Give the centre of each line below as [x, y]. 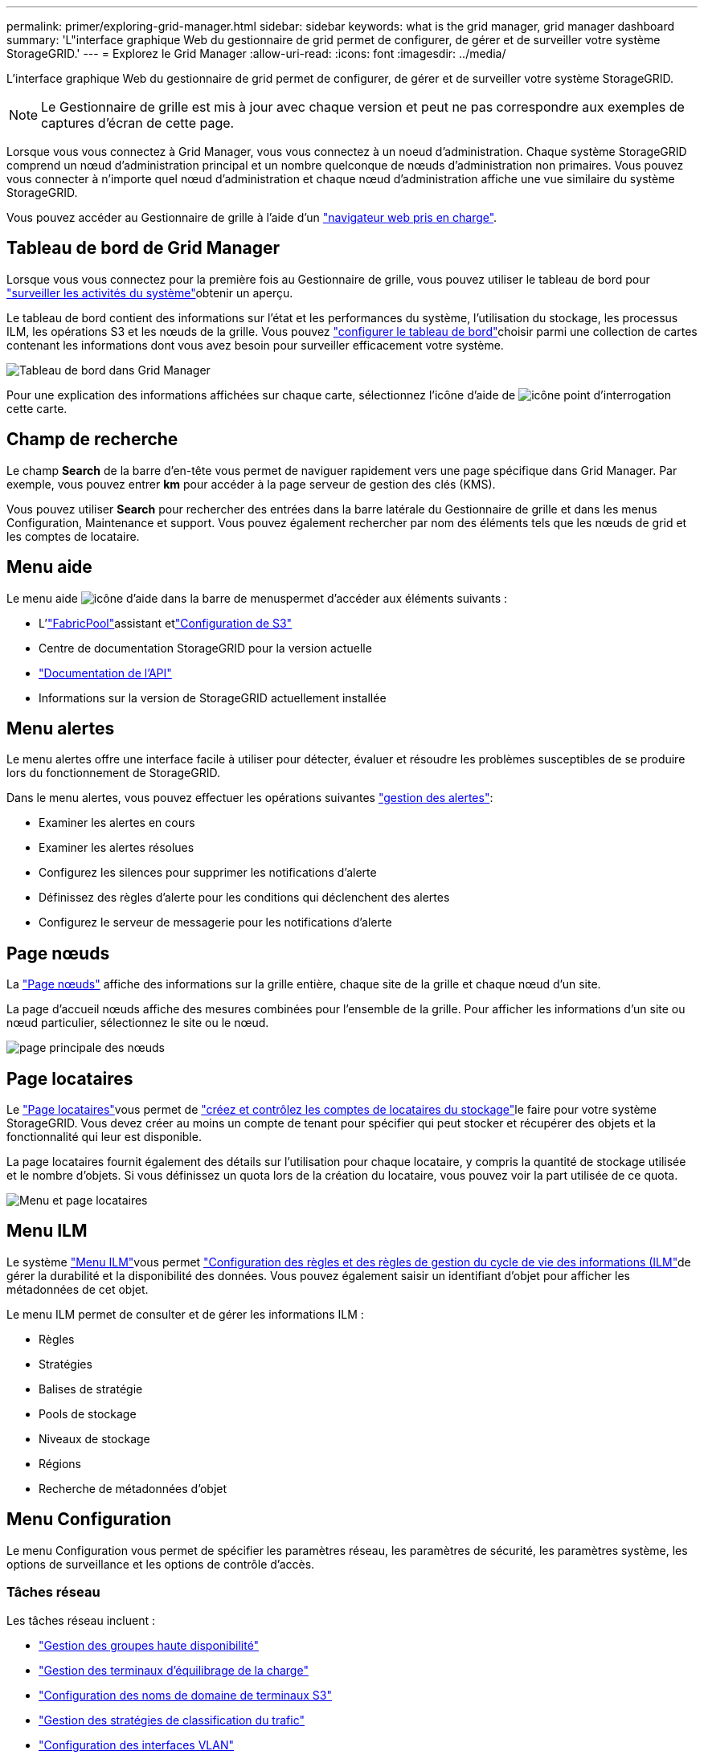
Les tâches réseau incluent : [81, 1620]
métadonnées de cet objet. [78, 1289]
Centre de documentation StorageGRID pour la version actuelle [205, 648]
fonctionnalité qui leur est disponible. [104, 1137]
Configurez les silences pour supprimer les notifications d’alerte [208, 873]
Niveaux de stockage [94, 1438]
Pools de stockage [88, 1413]
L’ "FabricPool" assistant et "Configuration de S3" [166, 623]
